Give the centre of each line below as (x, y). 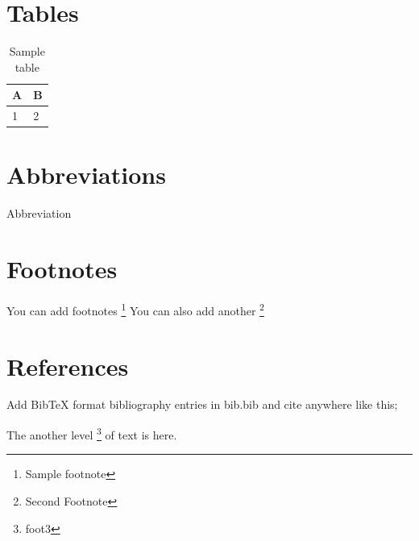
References (68, 366)
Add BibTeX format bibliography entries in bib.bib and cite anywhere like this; (202, 404)
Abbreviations (86, 175)
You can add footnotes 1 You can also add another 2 (135, 309)
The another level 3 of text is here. (92, 433)
